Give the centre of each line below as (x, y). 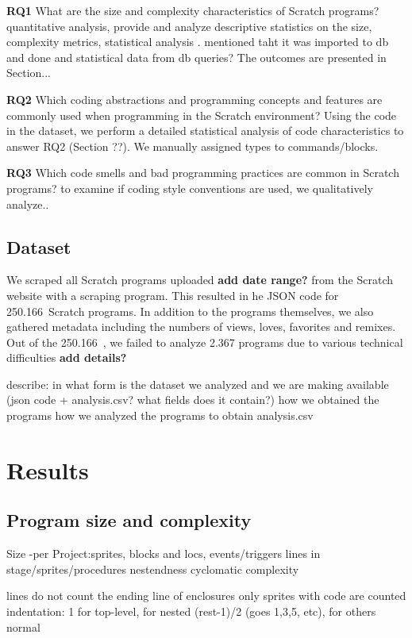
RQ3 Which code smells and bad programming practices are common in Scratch (203, 173)
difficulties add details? (67, 357)
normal (23, 626)
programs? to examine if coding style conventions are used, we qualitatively (190, 188)
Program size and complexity (129, 520)
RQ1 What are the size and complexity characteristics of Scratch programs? (193, 10)
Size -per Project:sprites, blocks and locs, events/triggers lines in (164, 553)
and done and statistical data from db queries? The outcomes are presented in (196, 57)
